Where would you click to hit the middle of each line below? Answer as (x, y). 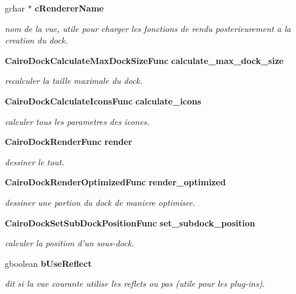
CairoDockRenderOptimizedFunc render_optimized (115, 182)
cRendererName (69, 8)
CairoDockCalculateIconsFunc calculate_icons (103, 101)
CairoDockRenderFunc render (69, 142)
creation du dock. (36, 40)
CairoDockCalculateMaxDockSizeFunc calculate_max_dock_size (144, 60)
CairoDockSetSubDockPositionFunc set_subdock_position (130, 222)
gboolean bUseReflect (48, 263)
